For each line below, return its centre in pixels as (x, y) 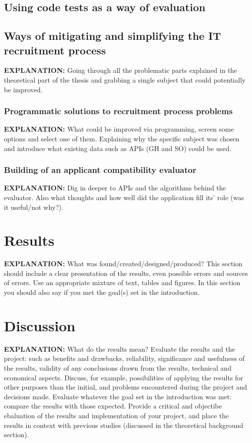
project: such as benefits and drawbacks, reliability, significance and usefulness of (124, 358)
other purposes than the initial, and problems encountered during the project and (126, 387)
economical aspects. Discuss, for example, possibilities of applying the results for (124, 377)
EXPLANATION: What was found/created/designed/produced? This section (123, 264)
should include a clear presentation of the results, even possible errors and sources (126, 273)
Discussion (40, 325)
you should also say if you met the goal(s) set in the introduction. (102, 292)
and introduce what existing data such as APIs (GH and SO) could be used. (118, 148)
